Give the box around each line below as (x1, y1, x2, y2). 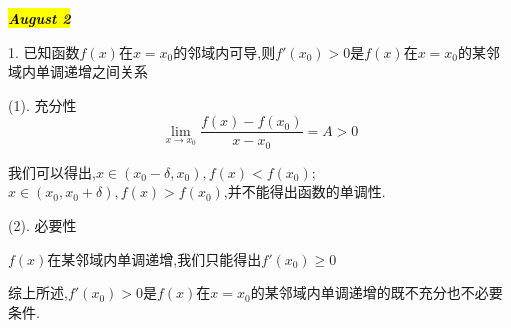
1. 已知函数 (8, 41, 80, 62)
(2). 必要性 (8, 215, 77, 236)
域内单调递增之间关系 (8, 61, 148, 82)
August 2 (8, 8, 71, 28)
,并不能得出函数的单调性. (223, 181, 386, 202)
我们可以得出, (8, 161, 96, 182)
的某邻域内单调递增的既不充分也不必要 (250, 282, 503, 303)
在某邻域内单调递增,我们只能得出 (47, 248, 262, 269)
